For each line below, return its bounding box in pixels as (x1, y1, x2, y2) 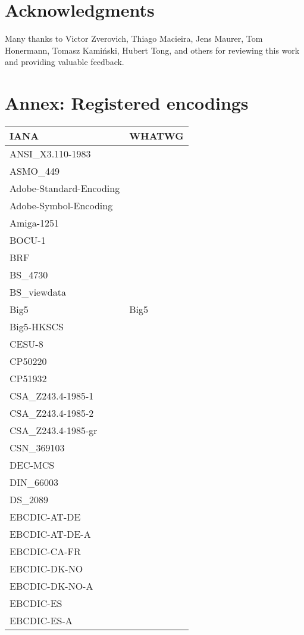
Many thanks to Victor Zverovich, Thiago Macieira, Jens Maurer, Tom (5, 32, 263, 45)
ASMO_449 (10, 164, 60, 178)
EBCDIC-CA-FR (10, 544, 81, 559)
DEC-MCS (10, 458, 55, 472)
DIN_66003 (10, 475, 59, 490)
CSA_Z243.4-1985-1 (10, 389, 94, 403)
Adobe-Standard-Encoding (10, 181, 120, 196)
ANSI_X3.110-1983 (10, 147, 91, 161)
